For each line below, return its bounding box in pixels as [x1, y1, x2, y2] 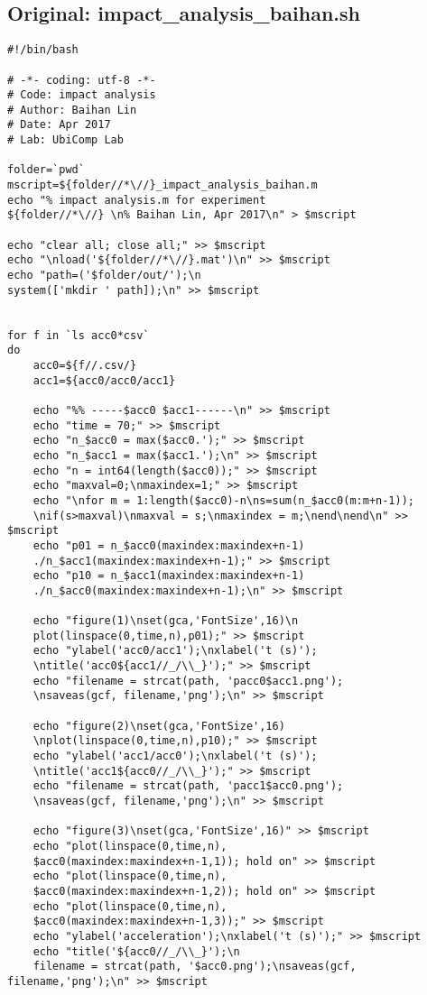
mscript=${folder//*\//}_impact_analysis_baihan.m [7, 179, 318, 192]
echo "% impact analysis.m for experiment [7, 193, 266, 207]
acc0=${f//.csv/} [32, 358, 137, 372]
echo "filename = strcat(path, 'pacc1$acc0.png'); [32, 779, 344, 793]
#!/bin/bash [7, 43, 79, 57]
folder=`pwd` [7, 163, 85, 177]
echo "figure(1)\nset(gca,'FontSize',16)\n [32, 614, 299, 628]
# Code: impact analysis [7, 88, 156, 102]
